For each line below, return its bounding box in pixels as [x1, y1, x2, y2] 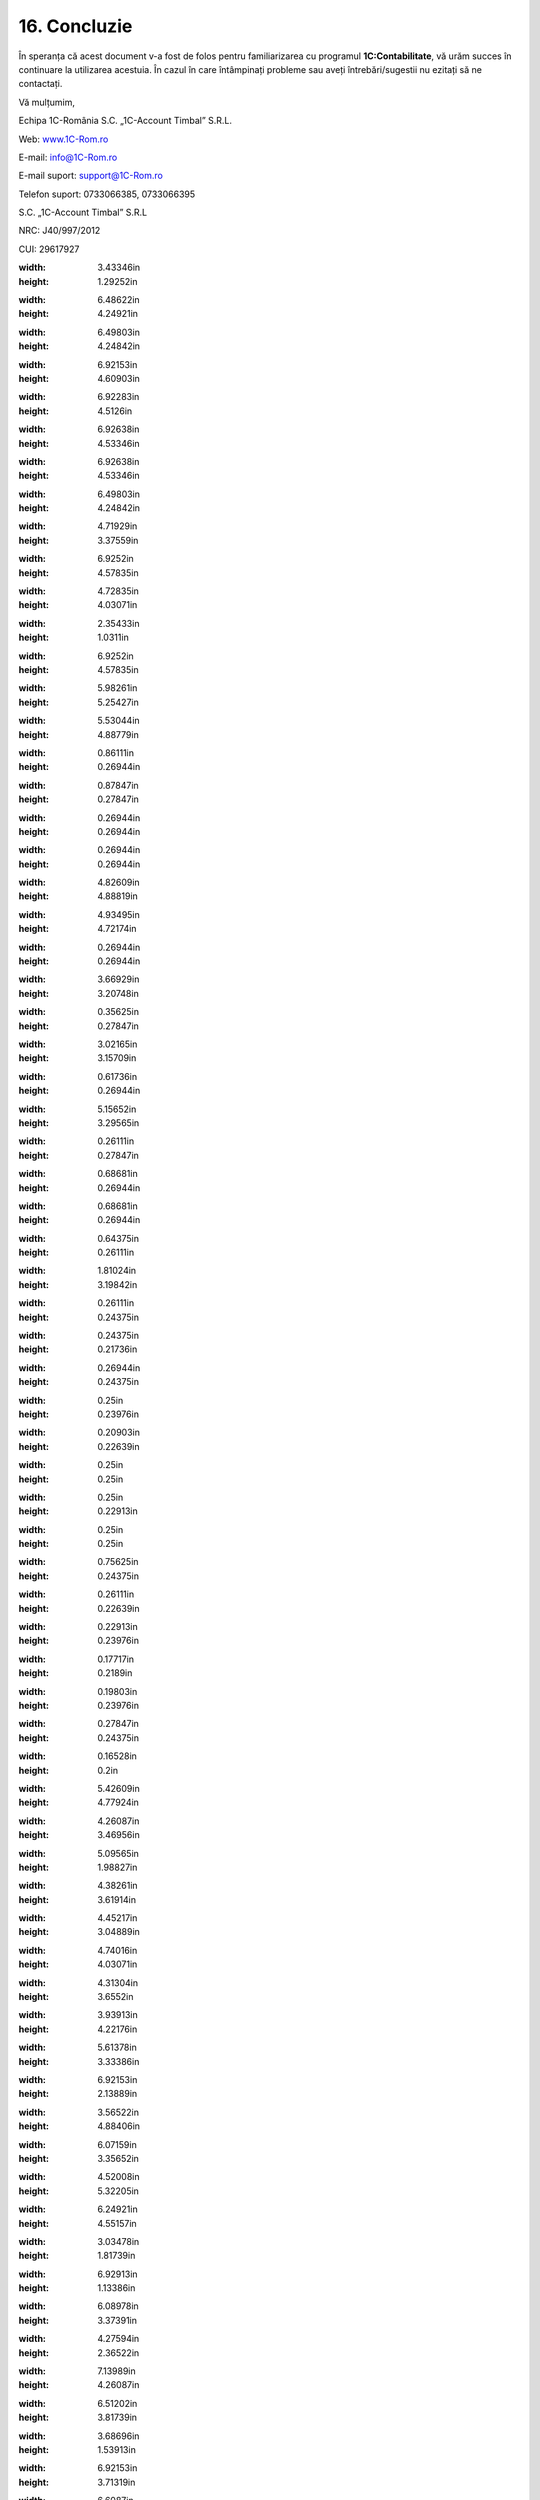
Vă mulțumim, [18, 96, 75, 108]
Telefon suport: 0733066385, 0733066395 [18, 188, 196, 200]
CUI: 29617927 [18, 243, 80, 255]
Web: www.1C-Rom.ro [18, 133, 109, 145]
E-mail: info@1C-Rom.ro [18, 151, 118, 163]
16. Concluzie [18, 15, 133, 37]
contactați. [18, 78, 63, 90]
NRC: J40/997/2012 [18, 225, 101, 237]
